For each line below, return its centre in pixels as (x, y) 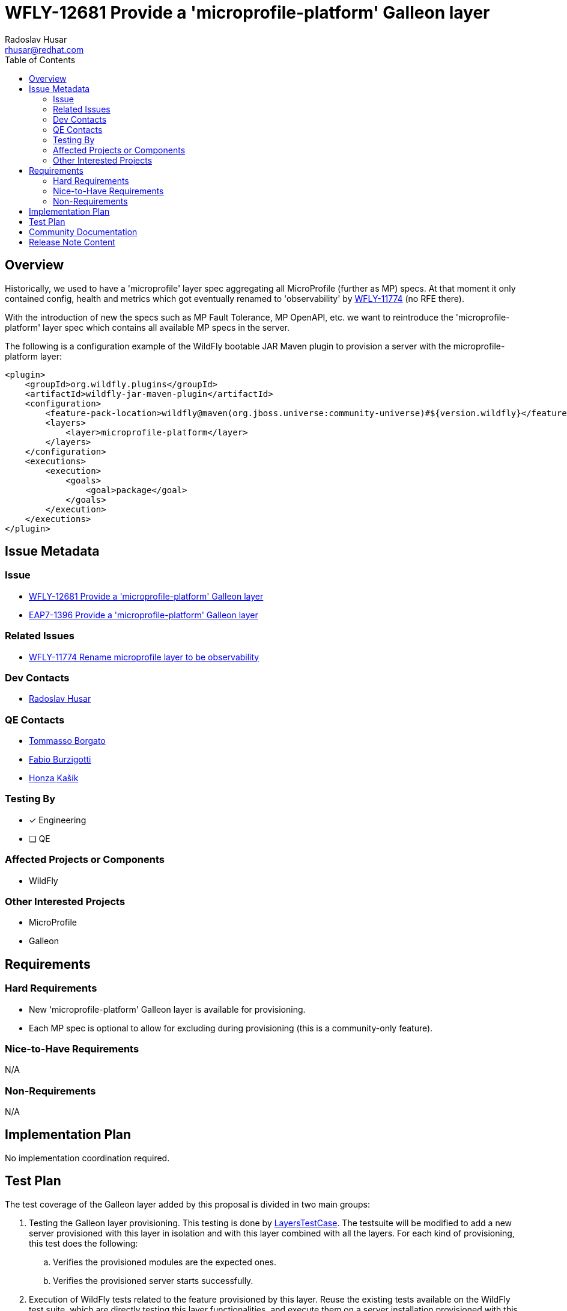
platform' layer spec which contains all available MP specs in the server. (147, 327)
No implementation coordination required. (87, 1158)
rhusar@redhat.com (44, 49)
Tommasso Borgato (67, 741)
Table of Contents (40, 60)
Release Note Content (72, 242)
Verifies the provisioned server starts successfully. (153, 1280)
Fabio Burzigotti (60, 760)
